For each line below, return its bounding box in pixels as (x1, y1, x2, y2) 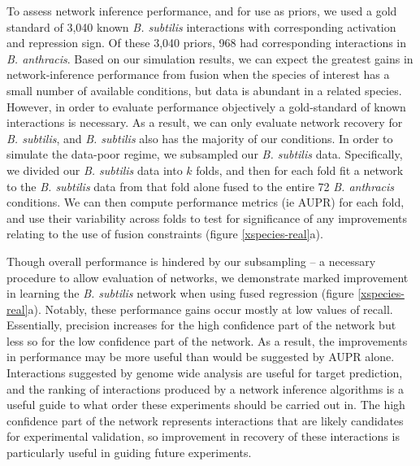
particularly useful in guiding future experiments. (6, 444, 252, 461)
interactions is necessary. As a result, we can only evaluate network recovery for (6, 114, 403, 131)
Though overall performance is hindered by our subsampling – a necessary (6, 252, 376, 269)
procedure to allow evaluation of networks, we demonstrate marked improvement (6, 268, 409, 285)
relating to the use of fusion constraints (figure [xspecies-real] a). (6, 225, 323, 242)
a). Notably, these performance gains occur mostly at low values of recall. (28, 300, 393, 317)
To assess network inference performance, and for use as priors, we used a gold (6, 2, 397, 19)
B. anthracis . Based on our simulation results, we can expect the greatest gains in (6, 50, 414, 67)
